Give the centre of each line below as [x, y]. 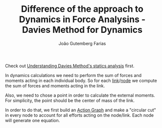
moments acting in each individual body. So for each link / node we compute [81, 80]
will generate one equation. [33, 120]
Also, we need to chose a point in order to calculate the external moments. [80, 95]
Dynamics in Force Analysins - [82, 19]
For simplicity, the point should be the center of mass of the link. [70, 100]
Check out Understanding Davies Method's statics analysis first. [70, 66]
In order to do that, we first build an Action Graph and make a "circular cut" [81, 110]
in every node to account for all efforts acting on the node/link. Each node [80, 115]
